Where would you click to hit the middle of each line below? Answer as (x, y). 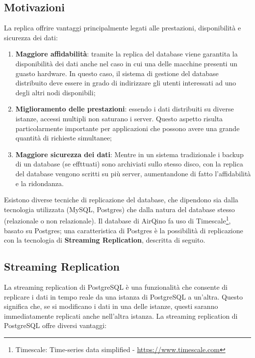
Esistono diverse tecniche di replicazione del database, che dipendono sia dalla (121, 200)
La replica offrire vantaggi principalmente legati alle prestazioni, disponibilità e (123, 28)
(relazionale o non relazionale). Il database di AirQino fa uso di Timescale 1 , (117, 220)
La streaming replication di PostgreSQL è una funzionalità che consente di (116, 287)
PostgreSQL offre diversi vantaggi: (55, 325)
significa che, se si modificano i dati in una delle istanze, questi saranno (111, 306)
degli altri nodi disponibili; (55, 92)
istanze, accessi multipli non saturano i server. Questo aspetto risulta (119, 118)
